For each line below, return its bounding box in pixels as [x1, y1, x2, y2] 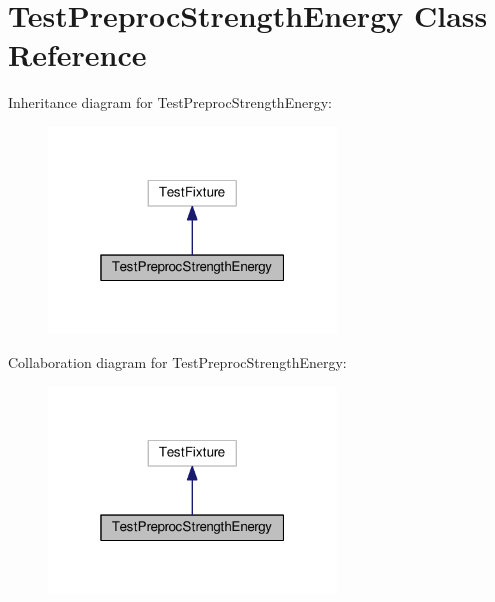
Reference [8, 34, 147, 75]
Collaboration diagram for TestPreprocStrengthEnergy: [8, 352, 347, 373]
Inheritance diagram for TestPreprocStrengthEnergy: [8, 92, 332, 113]
